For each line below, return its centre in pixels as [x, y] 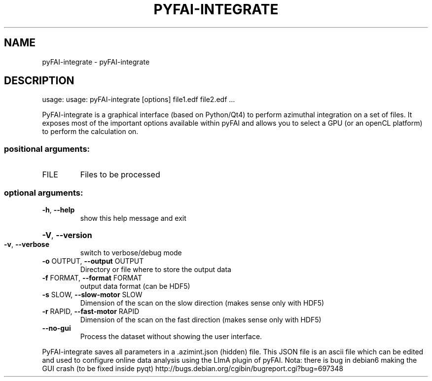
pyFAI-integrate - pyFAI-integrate [96, 62]
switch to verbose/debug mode [131, 252]
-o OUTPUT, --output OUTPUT [93, 261]
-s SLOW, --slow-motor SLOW [92, 294]
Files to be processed [120, 175]
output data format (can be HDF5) [135, 286]
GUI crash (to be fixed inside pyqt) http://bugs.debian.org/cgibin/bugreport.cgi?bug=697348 [193, 368]
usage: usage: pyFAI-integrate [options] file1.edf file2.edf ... [139, 100]
